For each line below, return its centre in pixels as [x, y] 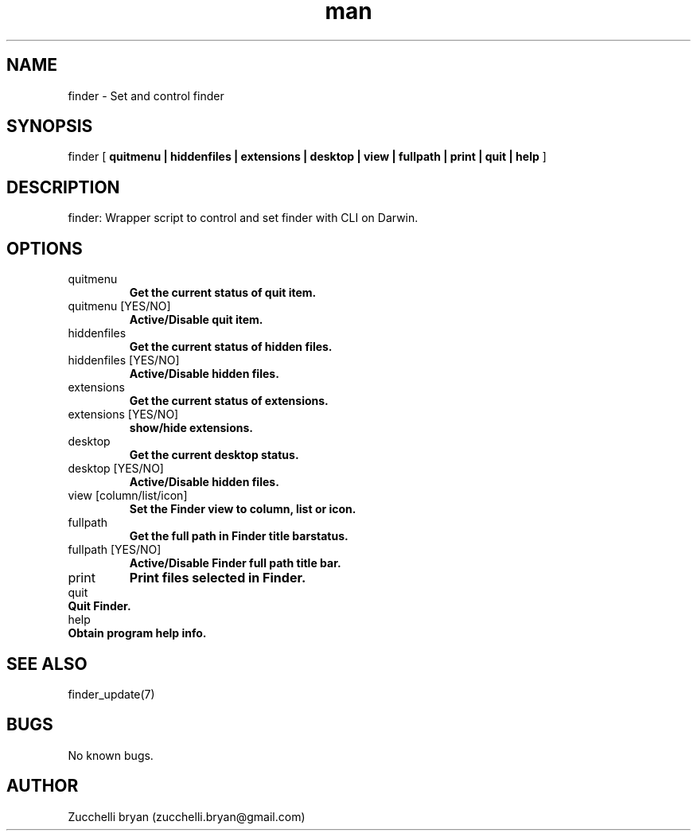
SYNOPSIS [50, 127]
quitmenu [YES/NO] [119, 306]
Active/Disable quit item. [196, 320]
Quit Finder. [99, 606]
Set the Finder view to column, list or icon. [243, 509]
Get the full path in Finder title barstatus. [239, 536]
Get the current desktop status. [214, 455]
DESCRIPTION [63, 187]
